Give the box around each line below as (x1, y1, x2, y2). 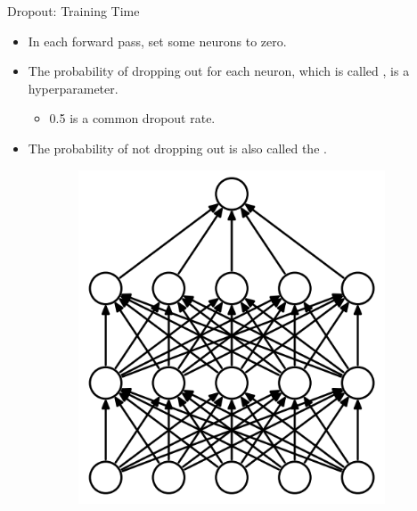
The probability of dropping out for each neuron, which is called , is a (28, 62, 410, 80)
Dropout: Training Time (7, 2, 140, 20)
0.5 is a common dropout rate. (49, 109, 216, 128)
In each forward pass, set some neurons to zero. (28, 31, 287, 50)
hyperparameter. (28, 78, 119, 97)
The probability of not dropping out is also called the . (28, 138, 327, 157)
